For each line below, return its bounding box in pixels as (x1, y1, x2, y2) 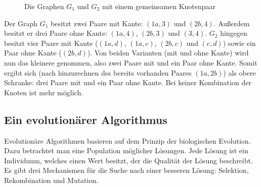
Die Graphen (24, 1, 64, 11)
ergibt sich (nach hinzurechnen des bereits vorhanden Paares (4, 67, 192, 78)
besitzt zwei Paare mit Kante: (51, 18, 143, 28)
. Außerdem (213, 18, 250, 28)
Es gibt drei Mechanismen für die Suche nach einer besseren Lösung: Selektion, (4, 165, 249, 175)
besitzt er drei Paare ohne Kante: (4, 28, 107, 38)
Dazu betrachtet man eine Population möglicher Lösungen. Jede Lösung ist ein (4, 145, 248, 156)
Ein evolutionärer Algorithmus (4, 111, 167, 127)
